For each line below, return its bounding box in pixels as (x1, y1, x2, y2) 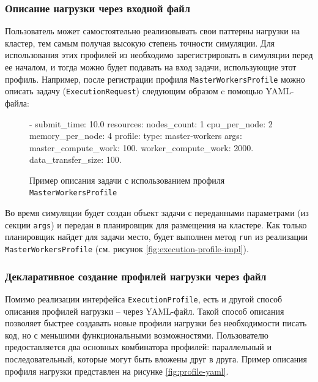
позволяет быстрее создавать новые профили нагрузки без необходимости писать (5, 316, 307, 329)
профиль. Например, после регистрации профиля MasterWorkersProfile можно (5, 72, 305, 85)
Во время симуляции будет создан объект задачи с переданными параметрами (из (5, 206, 309, 219)
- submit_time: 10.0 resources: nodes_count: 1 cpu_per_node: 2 (29, 117, 273, 130)
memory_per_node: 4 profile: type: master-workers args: (29, 129, 242, 142)
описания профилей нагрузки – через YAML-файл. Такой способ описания (5, 304, 284, 317)
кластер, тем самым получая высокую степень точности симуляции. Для (5, 36, 275, 49)
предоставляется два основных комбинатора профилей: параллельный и (5, 340, 272, 353)
